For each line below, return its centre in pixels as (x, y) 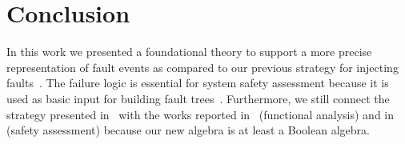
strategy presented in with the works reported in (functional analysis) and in (200, 114)
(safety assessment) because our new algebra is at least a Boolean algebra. (188, 130)
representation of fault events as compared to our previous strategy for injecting (202, 67)
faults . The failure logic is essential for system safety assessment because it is (198, 83)
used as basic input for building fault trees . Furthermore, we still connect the (198, 98)
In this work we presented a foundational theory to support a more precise (189, 52)
